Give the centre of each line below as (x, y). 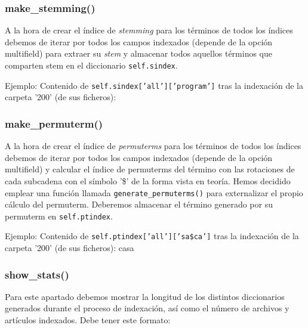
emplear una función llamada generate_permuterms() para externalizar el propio (154, 192)
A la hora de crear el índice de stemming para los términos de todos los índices (149, 30)
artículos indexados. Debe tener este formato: (88, 320)
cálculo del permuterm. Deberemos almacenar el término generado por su (139, 204)
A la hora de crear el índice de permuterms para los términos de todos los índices (153, 146)
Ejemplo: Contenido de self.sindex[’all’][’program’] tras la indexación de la (154, 85)
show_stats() (37, 274)
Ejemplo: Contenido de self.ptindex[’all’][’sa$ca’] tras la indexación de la (152, 236)
